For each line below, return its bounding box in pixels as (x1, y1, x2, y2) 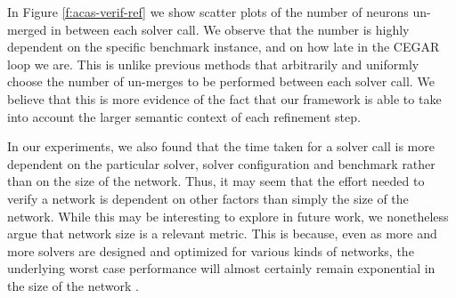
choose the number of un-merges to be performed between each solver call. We (7, 72, 435, 91)
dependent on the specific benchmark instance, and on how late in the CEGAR (7, 37, 440, 56)
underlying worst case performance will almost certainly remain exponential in (7, 259, 436, 278)
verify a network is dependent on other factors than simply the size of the (7, 189, 409, 207)
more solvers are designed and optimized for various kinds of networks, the (7, 241, 414, 260)
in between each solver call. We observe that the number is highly (51, 20, 410, 38)
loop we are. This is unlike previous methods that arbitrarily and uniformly (7, 54, 419, 73)
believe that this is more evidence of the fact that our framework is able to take (7, 89, 442, 108)
